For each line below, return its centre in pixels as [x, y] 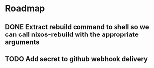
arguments [22, 42]
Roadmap [25, 9]
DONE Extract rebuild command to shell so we [77, 27]
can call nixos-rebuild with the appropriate [72, 34]
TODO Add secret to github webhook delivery [77, 59]
